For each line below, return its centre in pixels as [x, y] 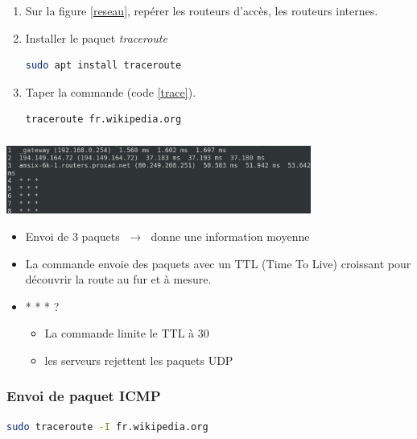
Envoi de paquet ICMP [84, 396]
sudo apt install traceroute [103, 66]
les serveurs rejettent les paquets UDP [139, 360]
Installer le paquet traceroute [96, 37]
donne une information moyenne [230, 236]
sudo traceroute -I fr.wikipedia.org [107, 427]
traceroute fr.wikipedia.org [103, 120]
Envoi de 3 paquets [72, 236]
